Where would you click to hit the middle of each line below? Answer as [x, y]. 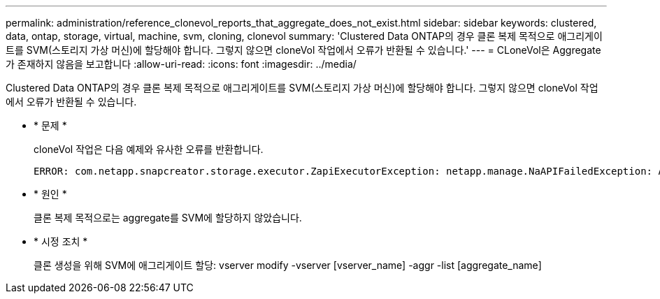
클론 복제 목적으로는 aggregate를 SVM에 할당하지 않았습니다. [168, 218]
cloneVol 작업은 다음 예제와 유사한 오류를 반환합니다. [149, 149]
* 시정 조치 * [61, 241]
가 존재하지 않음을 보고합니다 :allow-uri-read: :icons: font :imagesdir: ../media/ [181, 64]
